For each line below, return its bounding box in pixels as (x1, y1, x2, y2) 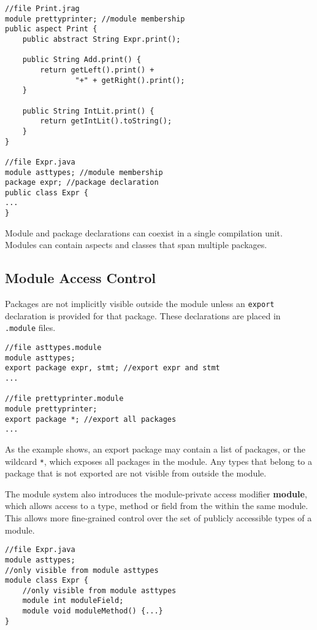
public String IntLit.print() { (22, 106, 155, 115)
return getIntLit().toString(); (40, 117, 172, 126)
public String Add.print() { (22, 55, 141, 64)
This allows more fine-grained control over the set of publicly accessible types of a (5, 511, 312, 524)
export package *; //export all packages (5, 414, 177, 424)
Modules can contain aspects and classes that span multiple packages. (5, 238, 267, 251)
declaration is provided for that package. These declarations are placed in (5, 309, 281, 322)
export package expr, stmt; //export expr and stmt (5, 364, 220, 373)
